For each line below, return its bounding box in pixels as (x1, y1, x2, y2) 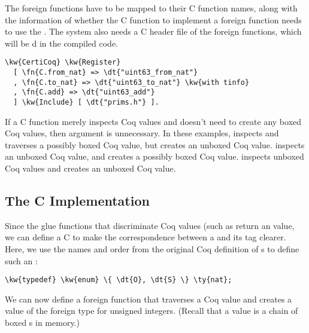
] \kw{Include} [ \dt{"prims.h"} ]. (13, 98, 159, 106)
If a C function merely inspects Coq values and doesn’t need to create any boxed (5, 115, 302, 127)
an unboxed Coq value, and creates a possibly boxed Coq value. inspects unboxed (5, 150, 304, 163)
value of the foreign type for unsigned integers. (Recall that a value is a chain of (5, 304, 298, 317)
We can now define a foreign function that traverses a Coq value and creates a (5, 292, 292, 305)
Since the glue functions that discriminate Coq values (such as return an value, (5, 219, 295, 231)
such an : (5, 254, 38, 267)
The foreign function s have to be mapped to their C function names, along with (5, 2, 298, 14)
